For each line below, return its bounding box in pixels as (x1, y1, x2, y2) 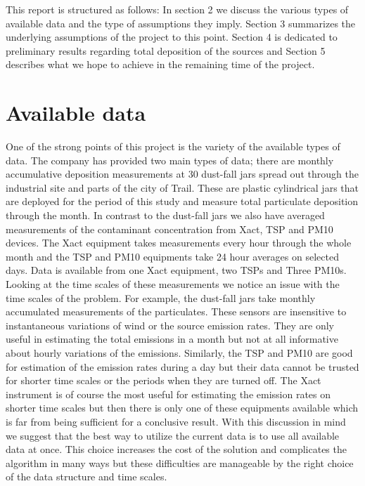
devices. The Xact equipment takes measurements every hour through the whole (6, 235, 352, 250)
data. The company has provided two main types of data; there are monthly (6, 152, 334, 167)
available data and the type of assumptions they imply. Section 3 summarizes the (6, 15, 356, 30)
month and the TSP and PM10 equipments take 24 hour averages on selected (6, 249, 339, 263)
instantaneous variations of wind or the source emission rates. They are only (6, 317, 334, 332)
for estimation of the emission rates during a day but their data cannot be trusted (6, 359, 359, 374)
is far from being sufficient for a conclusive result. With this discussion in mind (6, 414, 346, 428)
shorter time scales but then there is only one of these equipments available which (6, 400, 359, 415)
